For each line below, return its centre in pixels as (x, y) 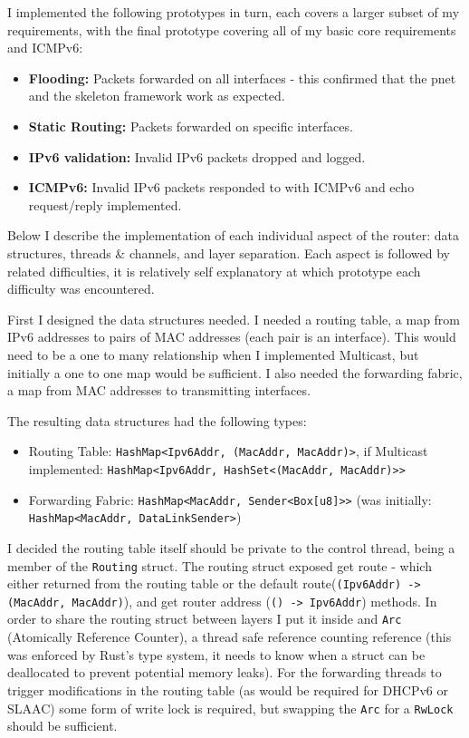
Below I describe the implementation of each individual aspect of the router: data (234, 235)
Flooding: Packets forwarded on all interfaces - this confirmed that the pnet (242, 78)
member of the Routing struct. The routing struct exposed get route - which (220, 565)
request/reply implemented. (105, 204)
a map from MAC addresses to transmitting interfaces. (159, 390)
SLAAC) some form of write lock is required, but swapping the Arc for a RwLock (230, 708)
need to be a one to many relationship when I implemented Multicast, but (213, 354)
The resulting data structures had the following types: (157, 420)
